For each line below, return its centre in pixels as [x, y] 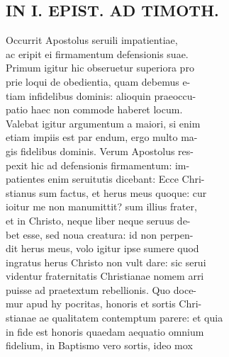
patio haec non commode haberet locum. [94, 109]
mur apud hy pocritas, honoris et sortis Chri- [104, 304]
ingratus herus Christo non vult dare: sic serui [106, 262]
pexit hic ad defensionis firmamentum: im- [98, 165]
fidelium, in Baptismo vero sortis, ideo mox [99, 345]
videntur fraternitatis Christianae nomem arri [105, 276]
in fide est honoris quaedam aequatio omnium [105, 331]
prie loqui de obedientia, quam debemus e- [98, 81]
